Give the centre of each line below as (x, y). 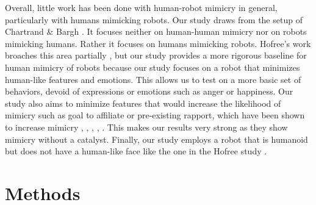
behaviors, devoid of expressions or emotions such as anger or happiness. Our (149, 91)
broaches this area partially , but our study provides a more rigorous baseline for (156, 55)
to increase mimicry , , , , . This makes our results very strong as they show (146, 127)
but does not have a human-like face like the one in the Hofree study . (136, 151)
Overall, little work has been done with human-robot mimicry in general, (141, 7)
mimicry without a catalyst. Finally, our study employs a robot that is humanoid (156, 139)
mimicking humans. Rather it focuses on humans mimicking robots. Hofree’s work (158, 43)
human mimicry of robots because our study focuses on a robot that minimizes (153, 67)
